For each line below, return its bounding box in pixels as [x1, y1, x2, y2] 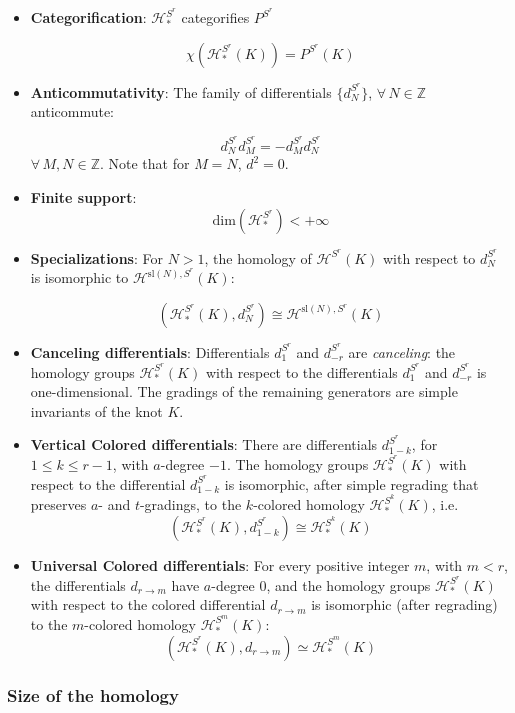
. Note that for [99, 153, 190, 174]
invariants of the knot [30, 400, 163, 421]
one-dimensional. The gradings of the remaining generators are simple [30, 381, 458, 402]
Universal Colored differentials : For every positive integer [30, 555, 410, 576]
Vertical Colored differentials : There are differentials [30, 434, 378, 455]
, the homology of [204, 247, 312, 268]
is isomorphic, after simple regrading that [224, 473, 479, 494]
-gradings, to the [139, 494, 242, 515]
